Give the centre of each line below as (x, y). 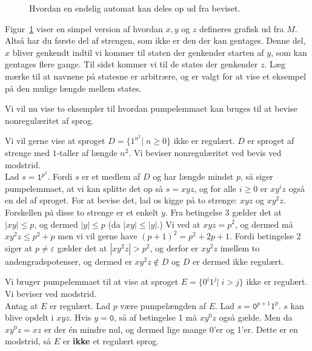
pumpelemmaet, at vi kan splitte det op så (84, 188)
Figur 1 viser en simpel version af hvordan (84, 28)
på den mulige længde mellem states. (73, 88)
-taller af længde (87, 152)
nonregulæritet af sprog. (49, 120)
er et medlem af (111, 176)
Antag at (22, 305)
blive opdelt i (29, 317)
